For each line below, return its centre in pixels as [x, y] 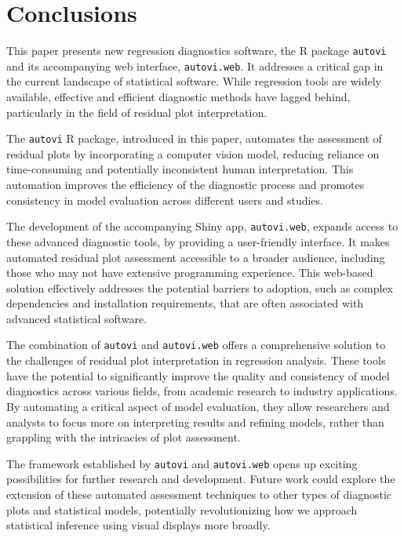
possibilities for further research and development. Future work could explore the [201, 479]
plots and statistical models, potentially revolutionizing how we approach [182, 509]
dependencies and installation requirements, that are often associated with [185, 303]
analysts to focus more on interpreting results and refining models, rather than [195, 422]
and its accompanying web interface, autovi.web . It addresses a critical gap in [195, 65]
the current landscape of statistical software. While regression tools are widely [194, 81]
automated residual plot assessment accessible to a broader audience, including [196, 257]
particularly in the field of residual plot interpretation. [137, 112]
